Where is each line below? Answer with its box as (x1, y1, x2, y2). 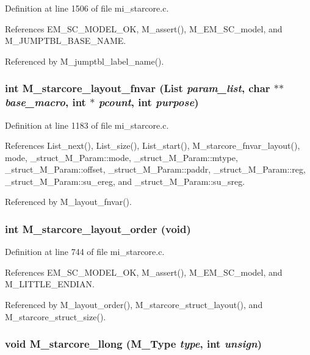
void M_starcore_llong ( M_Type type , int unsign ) (5, 336, 262, 351)
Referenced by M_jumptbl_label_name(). (5, 54, 164, 67)
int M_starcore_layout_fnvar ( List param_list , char (5, 81, 270, 96)
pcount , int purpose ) (98, 95, 199, 110)
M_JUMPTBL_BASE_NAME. (5, 34, 126, 47)
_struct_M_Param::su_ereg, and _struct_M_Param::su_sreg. (5, 174, 245, 187)
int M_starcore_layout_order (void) (5, 221, 191, 236)
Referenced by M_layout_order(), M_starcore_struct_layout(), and (5, 298, 263, 311)
